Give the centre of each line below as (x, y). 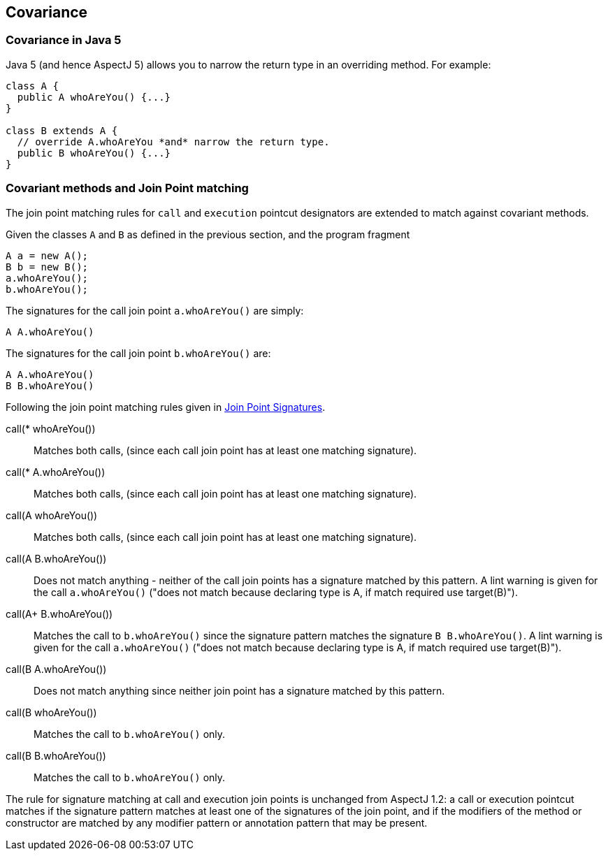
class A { (32, 86)
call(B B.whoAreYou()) (56, 755)
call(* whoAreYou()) (51, 428)
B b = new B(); (47, 267)
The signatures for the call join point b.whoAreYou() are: (138, 353)
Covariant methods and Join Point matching (127, 188)
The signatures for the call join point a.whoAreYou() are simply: (155, 310)
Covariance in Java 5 (64, 40)
